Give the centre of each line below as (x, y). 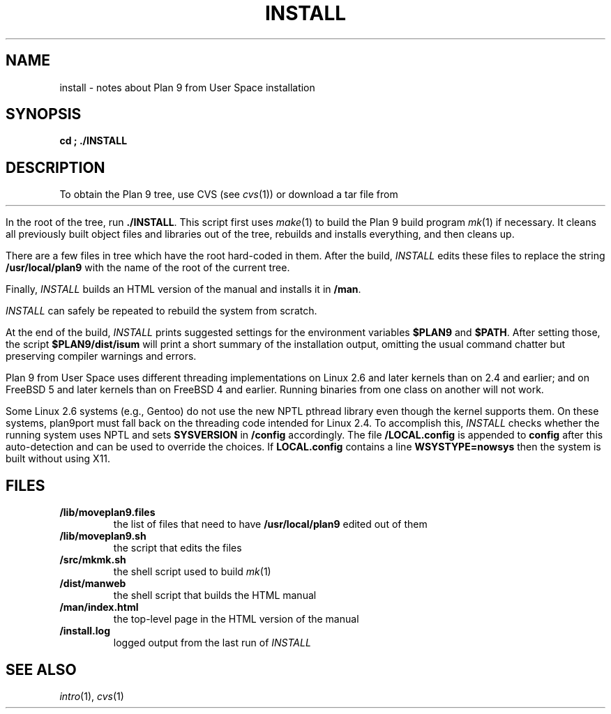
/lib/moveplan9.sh (103, 536)
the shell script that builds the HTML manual (215, 595)
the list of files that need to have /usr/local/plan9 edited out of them (270, 524)
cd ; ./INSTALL (93, 141)
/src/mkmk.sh (93, 560)
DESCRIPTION (55, 167)
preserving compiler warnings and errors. (101, 356)
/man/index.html (99, 607)
